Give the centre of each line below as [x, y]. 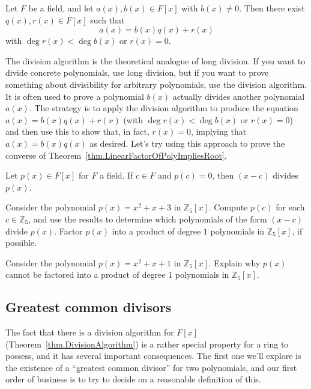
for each [290, 207]
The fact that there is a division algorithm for [90, 332]
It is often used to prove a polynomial [75, 96]
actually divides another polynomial [239, 96]
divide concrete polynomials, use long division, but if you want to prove [137, 72]
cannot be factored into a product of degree [86, 274]
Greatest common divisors [89, 307]
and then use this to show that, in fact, [77, 131]
